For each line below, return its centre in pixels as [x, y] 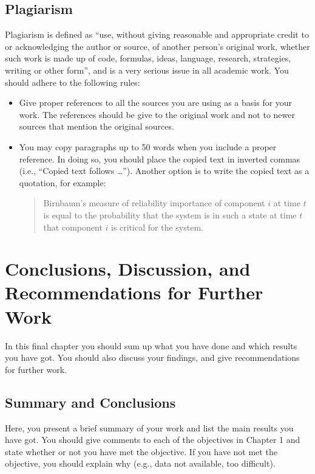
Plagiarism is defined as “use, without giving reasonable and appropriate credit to [157, 34]
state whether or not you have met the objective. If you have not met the [141, 451]
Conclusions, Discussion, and [128, 269]
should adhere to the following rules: [73, 82]
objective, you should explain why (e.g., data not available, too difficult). [140, 463]
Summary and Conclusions [90, 402]
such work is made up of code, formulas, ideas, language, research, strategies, [148, 58]
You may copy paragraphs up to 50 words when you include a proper [148, 146]
